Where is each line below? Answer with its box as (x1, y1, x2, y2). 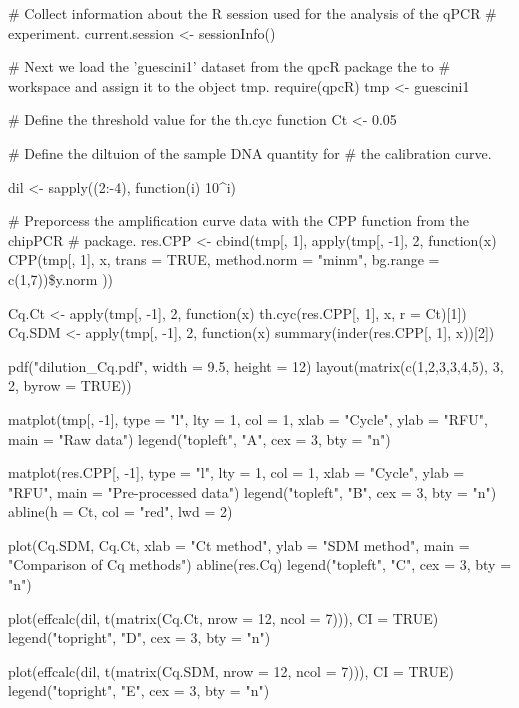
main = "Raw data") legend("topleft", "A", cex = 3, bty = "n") (8, 428, 391, 449)
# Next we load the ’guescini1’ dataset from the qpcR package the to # (8, 56, 451, 77)
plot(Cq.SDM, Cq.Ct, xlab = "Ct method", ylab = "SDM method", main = (8, 534, 470, 555)
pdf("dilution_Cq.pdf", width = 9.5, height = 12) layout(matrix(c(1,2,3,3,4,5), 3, (8, 355, 504, 376)
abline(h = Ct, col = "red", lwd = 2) (8, 501, 233, 522)
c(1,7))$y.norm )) (8, 268, 114, 289)
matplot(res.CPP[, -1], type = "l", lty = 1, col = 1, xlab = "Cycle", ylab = (8, 462, 465, 483)
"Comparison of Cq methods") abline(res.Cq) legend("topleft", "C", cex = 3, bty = (8, 554, 512, 575)
